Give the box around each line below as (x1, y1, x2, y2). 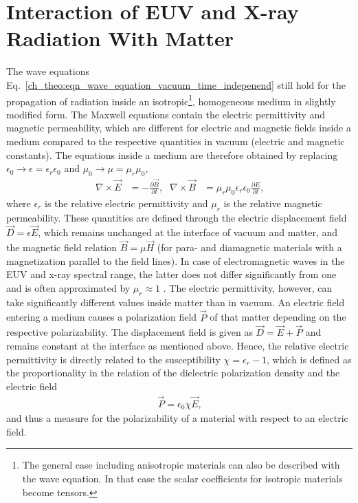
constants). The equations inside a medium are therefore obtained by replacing (6, 147, 338, 162)
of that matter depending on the (210, 310, 346, 324)
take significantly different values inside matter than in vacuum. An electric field (6, 295, 345, 309)
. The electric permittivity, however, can (163, 281, 333, 295)
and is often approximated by (6, 281, 131, 295)
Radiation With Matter (6, 24, 234, 52)
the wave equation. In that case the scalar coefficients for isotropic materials (22, 471, 343, 485)
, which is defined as (266, 352, 352, 366)
